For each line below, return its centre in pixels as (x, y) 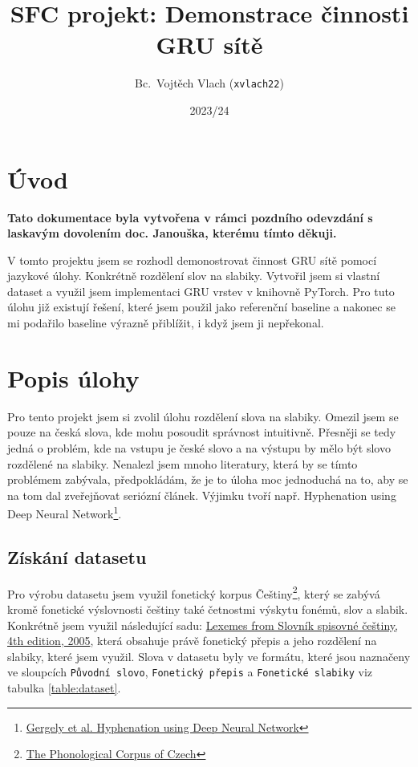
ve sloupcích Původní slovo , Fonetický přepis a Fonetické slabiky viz (190, 672)
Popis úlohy (73, 377)
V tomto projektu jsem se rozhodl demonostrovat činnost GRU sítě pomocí (192, 260)
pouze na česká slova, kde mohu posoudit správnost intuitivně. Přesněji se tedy (202, 432)
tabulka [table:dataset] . (64, 688)
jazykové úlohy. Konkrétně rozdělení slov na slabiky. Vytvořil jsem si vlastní (194, 276)
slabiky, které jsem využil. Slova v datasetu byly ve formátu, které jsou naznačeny (209, 656)
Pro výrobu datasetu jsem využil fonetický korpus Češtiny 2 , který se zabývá (194, 592)
